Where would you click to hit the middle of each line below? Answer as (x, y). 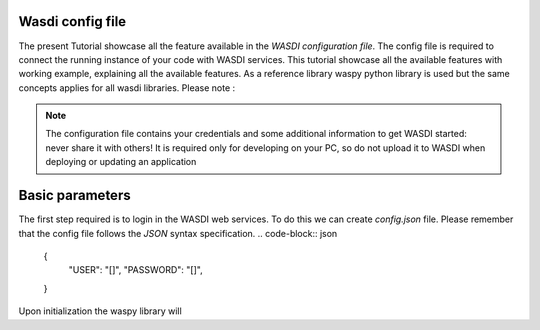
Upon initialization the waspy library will (100, 311)
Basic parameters (74, 195)
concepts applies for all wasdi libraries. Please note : (127, 87)
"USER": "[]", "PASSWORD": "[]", (136, 270)
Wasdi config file (72, 21)
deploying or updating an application (121, 162)
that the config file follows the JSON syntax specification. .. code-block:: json (178, 233)
